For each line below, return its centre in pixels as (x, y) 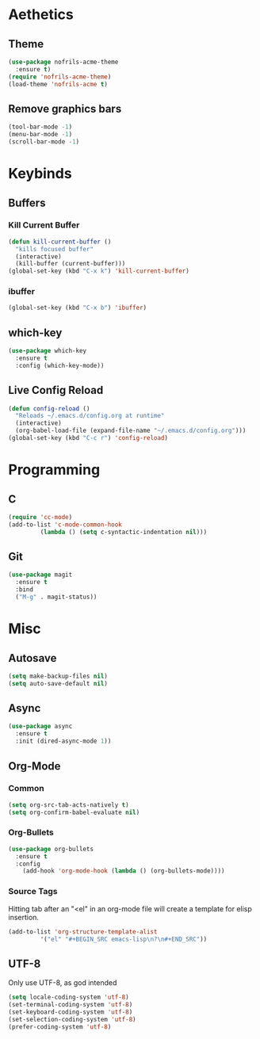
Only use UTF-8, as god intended (63, 983)
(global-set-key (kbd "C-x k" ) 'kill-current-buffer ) (99, 271)
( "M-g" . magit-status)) (56, 597)
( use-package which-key (48, 351)
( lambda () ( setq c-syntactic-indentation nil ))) (124, 532)
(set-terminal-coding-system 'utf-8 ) (71, 1005)
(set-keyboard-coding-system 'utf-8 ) (71, 1012)
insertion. (24, 917)
